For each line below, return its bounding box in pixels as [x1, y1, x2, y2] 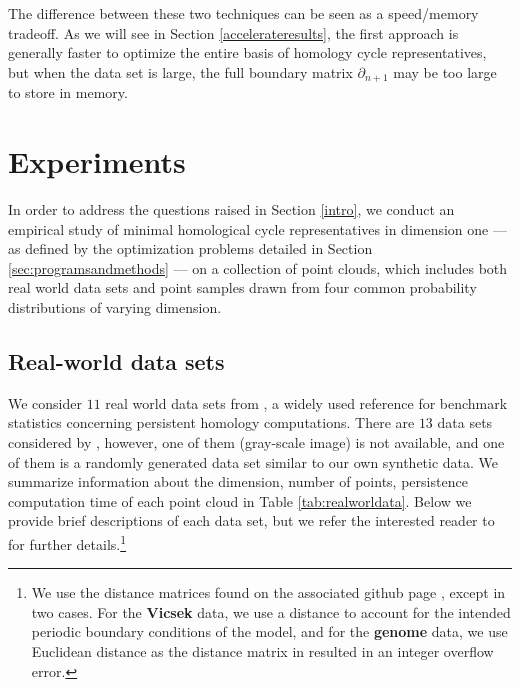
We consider [8, 392, 83, 413]
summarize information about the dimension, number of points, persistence [8, 471, 468, 492]
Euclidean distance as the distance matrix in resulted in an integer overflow [31, 640, 494, 661]
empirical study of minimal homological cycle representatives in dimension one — [8, 218, 507, 239]
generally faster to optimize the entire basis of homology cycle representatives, [8, 42, 487, 63]
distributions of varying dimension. [8, 296, 222, 317]
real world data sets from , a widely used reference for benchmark [105, 392, 508, 413]
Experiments [8, 141, 186, 182]
